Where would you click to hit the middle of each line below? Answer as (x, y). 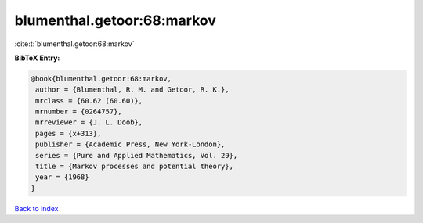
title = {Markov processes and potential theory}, (135, 167)
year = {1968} (62, 177)
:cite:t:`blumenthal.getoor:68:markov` (74, 44)
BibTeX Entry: (37, 58)
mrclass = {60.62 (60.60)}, (89, 101)
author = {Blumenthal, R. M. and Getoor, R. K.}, (133, 90)
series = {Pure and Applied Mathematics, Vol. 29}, (137, 155)
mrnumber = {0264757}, (79, 112)
